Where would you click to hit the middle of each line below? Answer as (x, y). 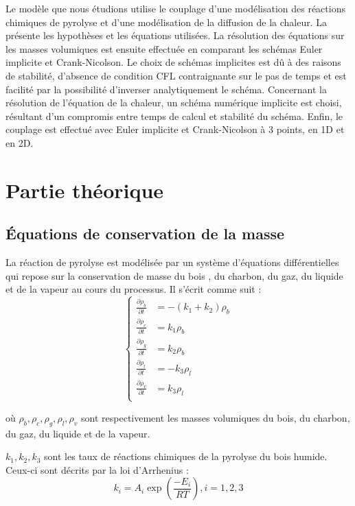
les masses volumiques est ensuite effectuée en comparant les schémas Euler (164, 48)
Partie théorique (85, 190)
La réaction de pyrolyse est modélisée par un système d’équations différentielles (172, 262)
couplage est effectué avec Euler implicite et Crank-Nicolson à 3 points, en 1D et (175, 129)
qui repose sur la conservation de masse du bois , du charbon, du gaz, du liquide (174, 275)
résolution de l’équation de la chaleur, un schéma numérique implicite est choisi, (174, 103)
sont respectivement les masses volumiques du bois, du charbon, (216, 417)
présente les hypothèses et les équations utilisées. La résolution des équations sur (175, 35)
